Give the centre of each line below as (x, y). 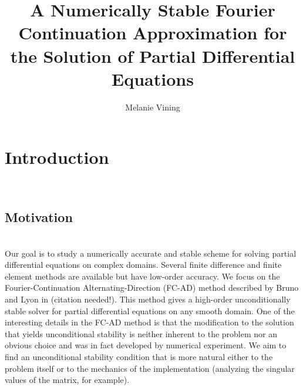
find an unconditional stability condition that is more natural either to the (139, 356)
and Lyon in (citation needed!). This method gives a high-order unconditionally (148, 299)
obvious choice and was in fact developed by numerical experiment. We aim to (146, 345)
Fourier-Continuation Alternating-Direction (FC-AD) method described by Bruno (152, 288)
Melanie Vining (153, 107)
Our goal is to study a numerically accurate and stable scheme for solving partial (151, 253)
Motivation (39, 217)
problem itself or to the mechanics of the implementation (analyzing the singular (150, 368)
